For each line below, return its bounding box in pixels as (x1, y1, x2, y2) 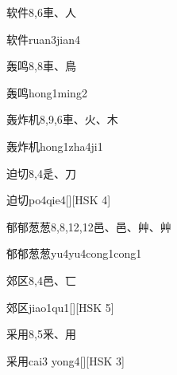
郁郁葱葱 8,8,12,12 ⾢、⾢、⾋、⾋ (6, 218, 171, 235)
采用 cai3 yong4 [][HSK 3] (6, 352, 125, 369)
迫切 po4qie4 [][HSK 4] (6, 191, 111, 208)
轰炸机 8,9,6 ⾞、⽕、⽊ (6, 111, 118, 128)
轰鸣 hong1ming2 (6, 84, 87, 101)
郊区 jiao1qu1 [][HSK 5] (6, 298, 114, 315)
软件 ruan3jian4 (6, 30, 81, 47)
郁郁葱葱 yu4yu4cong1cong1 (6, 245, 142, 262)
